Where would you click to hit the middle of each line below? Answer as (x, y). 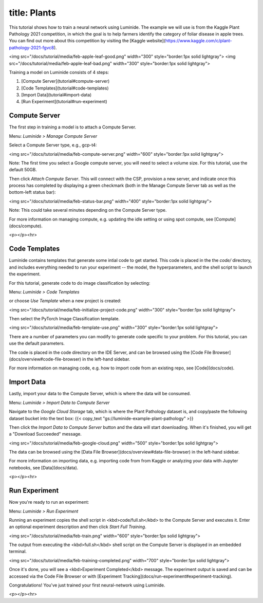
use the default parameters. (37, 344)
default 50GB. (23, 170)
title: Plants (32, 13)
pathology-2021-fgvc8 (32, 47)
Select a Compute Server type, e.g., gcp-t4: (53, 145)
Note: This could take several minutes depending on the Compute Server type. (88, 210)
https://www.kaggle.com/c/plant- (199, 41)
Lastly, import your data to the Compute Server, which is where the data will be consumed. (100, 394)
